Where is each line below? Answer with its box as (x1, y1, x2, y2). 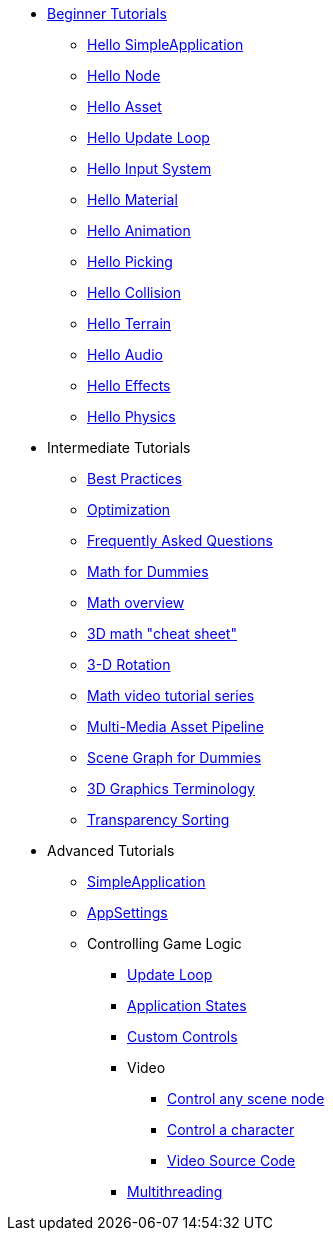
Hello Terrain (87, 315, 172, 332)
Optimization (87, 501, 171, 518)
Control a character (167, 1121, 295, 1138)
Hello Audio (87, 346, 163, 363)
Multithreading (127, 1183, 223, 1200)
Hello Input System (87, 160, 212, 177)
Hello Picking (87, 253, 173, 270)
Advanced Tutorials (47, 842, 175, 859)
